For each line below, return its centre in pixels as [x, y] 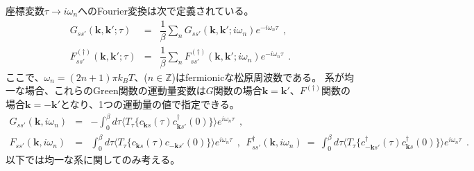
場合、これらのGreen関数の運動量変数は [115, 90]
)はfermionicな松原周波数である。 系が [258, 76]
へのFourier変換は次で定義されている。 [166, 10]
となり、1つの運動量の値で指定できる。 [150, 103]
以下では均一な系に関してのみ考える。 [93, 160]
